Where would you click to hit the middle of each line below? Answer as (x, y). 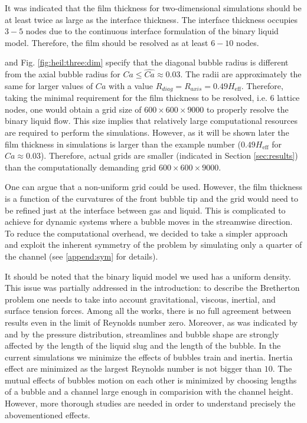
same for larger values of (49, 85)
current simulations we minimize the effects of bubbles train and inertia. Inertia (149, 357)
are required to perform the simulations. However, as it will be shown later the (147, 132)
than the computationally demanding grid (81, 167)
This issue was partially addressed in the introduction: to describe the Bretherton (152, 288)
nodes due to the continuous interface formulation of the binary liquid (152, 31)
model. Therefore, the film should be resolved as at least (107, 42)
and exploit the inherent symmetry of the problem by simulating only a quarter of (153, 245)
